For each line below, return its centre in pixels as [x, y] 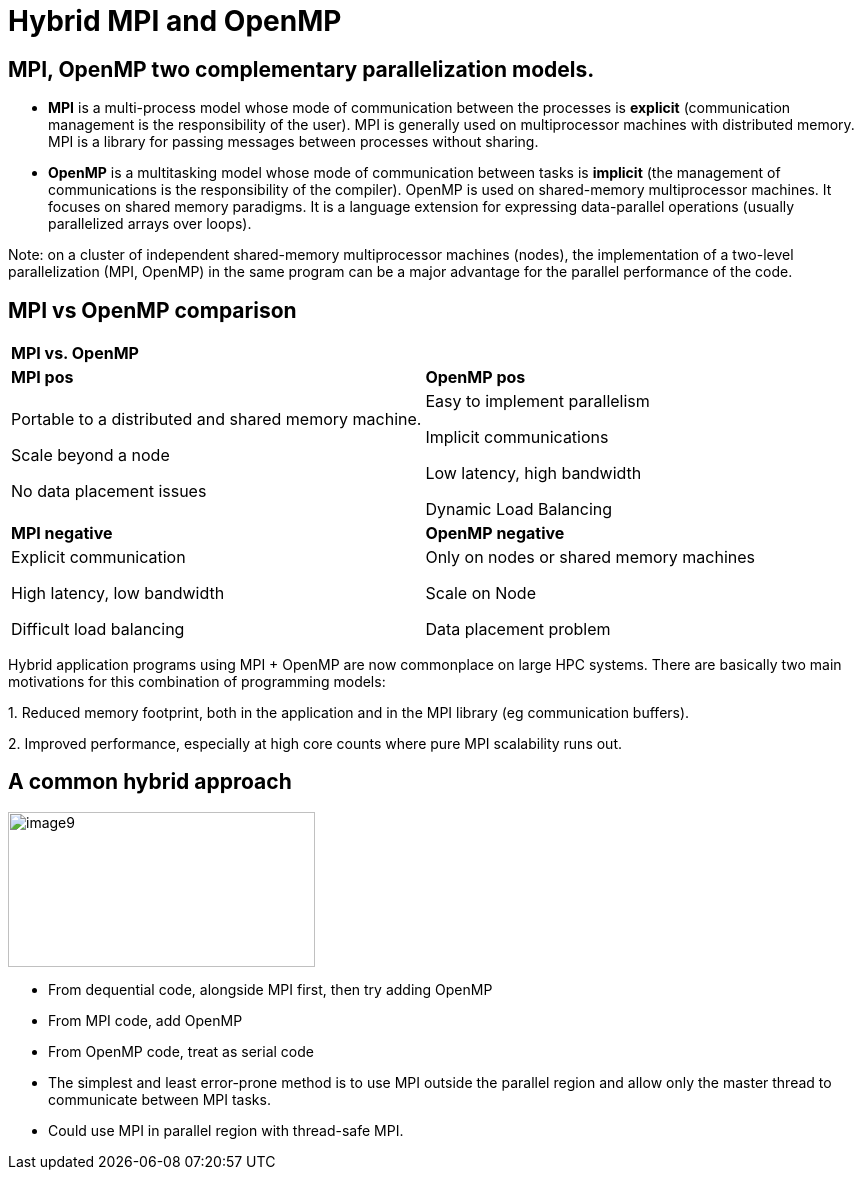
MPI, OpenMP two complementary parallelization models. [301, 69]
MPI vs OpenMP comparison [152, 310]
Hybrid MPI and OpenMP [175, 21]
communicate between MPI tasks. [159, 1099]
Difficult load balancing [98, 629]
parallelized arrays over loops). [150, 224]
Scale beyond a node [90, 455]
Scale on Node [480, 593]
